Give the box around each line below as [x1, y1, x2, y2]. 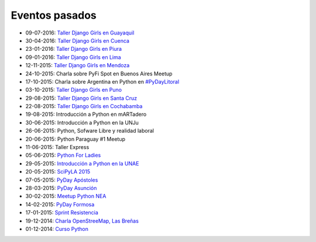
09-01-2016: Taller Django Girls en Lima [25, 53, 121, 61]
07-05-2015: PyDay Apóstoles [25, 176, 98, 184]
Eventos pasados [11, 9, 97, 22]
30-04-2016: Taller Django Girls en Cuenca [25, 37, 130, 44]
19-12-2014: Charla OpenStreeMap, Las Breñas [25, 217, 139, 224]
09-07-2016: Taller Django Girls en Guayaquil [25, 29, 135, 36]
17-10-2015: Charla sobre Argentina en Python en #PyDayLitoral [25, 78, 180, 85]
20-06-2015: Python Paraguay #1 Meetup [25, 135, 126, 143]
